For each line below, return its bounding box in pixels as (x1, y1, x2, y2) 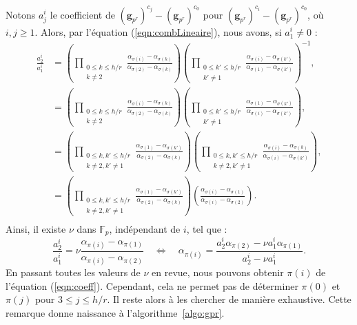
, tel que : (186, 222, 227, 235)
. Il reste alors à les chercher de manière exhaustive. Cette (107, 292, 351, 306)
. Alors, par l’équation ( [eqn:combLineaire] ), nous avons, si (34, 24, 282, 39)
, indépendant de (109, 222, 181, 235)
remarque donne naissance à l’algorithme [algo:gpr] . (6, 306, 225, 320)
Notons (6, 7, 36, 21)
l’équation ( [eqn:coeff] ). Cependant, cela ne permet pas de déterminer (6, 278, 298, 293)
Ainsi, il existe (6, 222, 66, 235)
